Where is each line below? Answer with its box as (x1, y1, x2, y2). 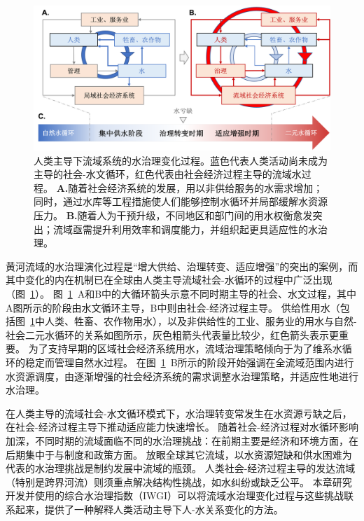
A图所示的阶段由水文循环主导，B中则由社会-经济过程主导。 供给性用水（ (6, 300, 340, 314)
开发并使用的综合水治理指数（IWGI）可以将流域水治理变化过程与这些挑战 (6, 488, 344, 503)
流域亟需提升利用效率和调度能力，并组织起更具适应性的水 (52, 221, 318, 236)
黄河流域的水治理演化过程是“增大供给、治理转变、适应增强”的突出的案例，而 (6, 258, 358, 273)
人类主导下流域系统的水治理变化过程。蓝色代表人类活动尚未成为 (34, 153, 328, 167)
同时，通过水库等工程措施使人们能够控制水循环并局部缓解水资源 (34, 194, 328, 209)
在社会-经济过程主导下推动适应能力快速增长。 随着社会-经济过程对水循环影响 (6, 419, 358, 434)
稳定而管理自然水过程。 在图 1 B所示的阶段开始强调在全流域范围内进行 (24, 354, 354, 369)
